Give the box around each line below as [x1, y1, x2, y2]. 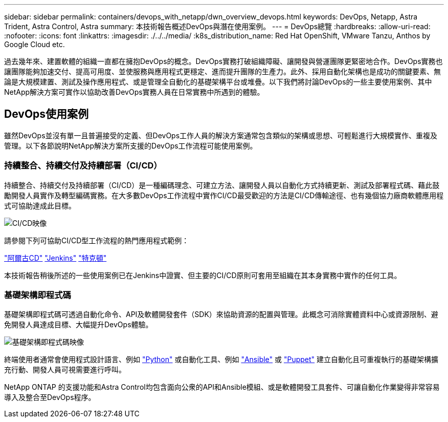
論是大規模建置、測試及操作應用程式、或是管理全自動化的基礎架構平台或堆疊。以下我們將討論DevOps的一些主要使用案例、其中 [4, 77, 432, 86]
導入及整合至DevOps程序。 [4, 393, 96, 402]
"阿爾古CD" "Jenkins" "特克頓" [4, 253, 107, 262]
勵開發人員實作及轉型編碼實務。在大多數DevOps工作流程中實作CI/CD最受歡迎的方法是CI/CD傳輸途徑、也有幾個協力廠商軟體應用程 [4, 191, 444, 200]
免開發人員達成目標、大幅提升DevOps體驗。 [4, 320, 153, 329]
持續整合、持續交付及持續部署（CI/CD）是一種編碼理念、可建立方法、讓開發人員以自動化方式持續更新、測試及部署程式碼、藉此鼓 [4, 180, 440, 189]
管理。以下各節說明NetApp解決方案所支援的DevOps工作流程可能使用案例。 [4, 141, 257, 150]
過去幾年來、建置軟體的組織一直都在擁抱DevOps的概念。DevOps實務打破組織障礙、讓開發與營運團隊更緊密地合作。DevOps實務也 [4, 57, 443, 66]
